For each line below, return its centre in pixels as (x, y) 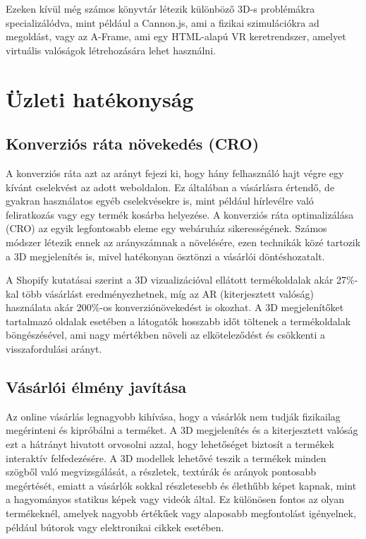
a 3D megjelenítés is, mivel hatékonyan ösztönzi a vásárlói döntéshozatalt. (165, 256)
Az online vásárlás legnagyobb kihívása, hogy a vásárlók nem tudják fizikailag (173, 416)
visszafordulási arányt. (54, 349)
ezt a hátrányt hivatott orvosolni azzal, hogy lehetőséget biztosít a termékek (170, 444)
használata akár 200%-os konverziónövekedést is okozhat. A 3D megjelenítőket (175, 307)
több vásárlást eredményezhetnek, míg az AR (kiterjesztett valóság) (167, 293)
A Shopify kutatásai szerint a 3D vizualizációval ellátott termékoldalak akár (170, 280)
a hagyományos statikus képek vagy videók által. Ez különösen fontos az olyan (175, 499)
